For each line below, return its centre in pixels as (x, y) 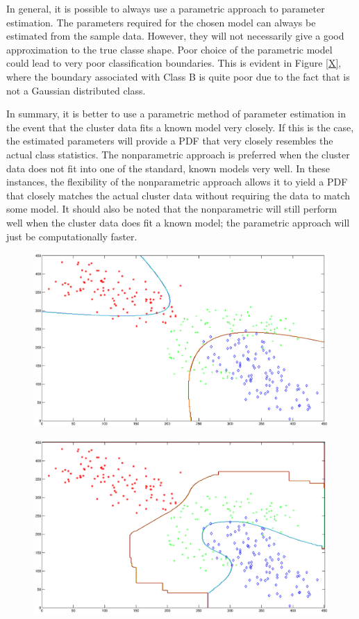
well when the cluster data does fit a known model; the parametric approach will (178, 222)
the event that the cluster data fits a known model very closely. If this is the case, (180, 127)
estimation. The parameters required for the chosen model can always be (161, 22)
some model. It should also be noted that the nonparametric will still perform (172, 209)
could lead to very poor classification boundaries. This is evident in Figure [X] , (174, 63)
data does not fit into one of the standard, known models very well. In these (168, 168)
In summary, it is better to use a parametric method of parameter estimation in (176, 114)
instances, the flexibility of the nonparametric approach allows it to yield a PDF (177, 182)
